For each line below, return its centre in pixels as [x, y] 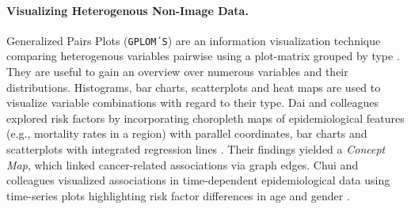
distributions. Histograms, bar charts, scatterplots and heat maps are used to [194, 87]
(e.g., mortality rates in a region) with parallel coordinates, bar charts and [187, 133]
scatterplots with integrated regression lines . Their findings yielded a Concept [196, 149]
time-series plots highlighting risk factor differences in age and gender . [178, 195]
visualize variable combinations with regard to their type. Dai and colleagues [192, 103]
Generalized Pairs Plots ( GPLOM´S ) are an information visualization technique [194, 40]
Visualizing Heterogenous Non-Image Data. [127, 10]
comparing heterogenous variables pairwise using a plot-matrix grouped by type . [203, 56]
